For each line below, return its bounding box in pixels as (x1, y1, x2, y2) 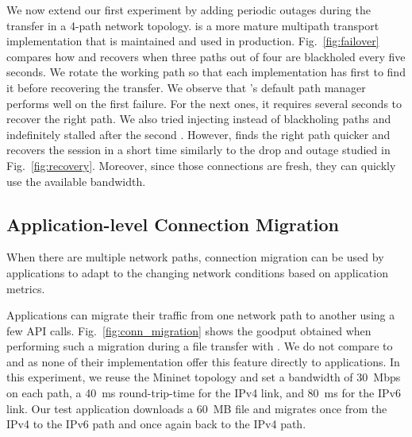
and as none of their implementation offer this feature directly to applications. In (6, 353, 400, 369)
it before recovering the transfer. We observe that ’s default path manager (6, 79, 366, 95)
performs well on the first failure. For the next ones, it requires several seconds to (6, 95, 402, 111)
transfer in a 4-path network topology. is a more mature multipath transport (6, 17, 379, 33)
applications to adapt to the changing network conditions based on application (6, 264, 388, 280)
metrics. (6, 280, 45, 296)
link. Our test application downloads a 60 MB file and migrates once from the (6, 400, 387, 416)
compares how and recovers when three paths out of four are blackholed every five (6, 48, 406, 64)
